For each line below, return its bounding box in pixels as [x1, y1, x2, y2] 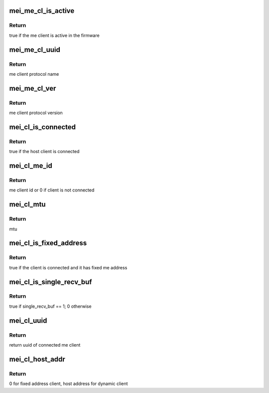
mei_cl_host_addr [9, 355, 66, 364]
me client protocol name [9, 71, 59, 77]
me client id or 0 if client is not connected [9, 187, 95, 193]
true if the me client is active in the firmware [9, 32, 100, 38]
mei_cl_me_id [9, 162, 52, 170]
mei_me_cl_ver [9, 84, 56, 92]
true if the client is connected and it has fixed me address [9, 264, 128, 270]
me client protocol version [9, 110, 63, 116]
